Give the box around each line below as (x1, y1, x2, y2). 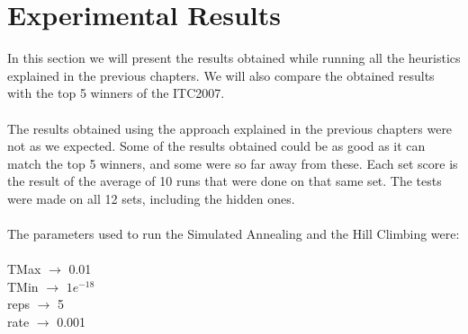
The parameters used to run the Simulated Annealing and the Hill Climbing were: (7, 224, 460, 243)
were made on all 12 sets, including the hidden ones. (7, 189, 295, 207)
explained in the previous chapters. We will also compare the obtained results (7, 66, 435, 84)
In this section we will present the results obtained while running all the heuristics (7, 48, 461, 67)
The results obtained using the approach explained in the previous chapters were (7, 119, 453, 137)
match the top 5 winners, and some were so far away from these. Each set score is (7, 154, 458, 172)
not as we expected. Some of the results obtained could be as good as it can (7, 136, 426, 155)
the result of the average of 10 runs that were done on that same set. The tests (7, 171, 442, 190)
